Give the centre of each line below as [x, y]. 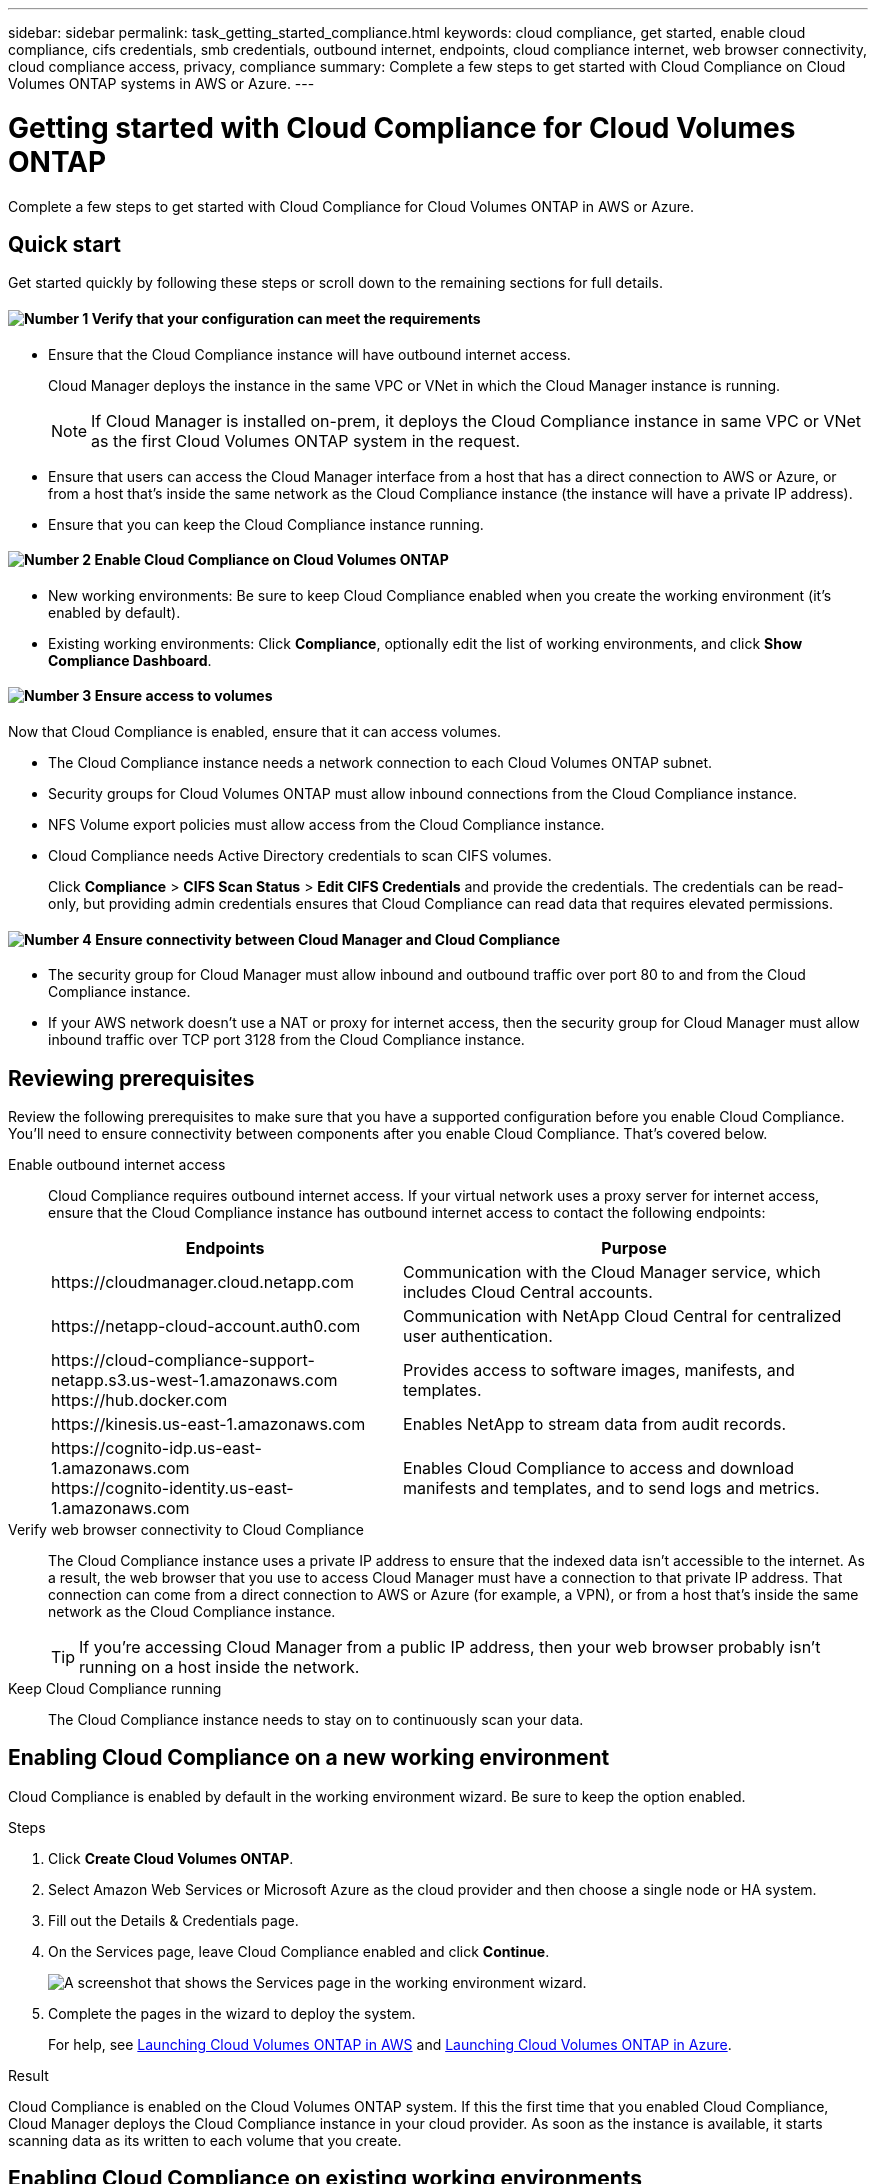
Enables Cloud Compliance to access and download [599, 1468]
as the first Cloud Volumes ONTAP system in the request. [306, 440]
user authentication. [478, 1336]
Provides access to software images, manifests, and [599, 1370]
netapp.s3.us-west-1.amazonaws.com [194, 1380]
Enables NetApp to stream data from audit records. [595, 1424]
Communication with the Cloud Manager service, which [612, 1272]
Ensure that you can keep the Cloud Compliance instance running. [266, 524]
